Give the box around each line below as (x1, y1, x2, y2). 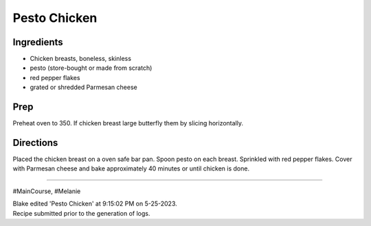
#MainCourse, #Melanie (12, 187, 81, 195)
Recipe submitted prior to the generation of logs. (12, 209, 150, 217)
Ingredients (12, 36, 63, 48)
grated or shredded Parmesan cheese (30, 83, 137, 92)
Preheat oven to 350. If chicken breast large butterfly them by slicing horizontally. (12, 119, 244, 127)
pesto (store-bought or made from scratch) (30, 64, 153, 72)
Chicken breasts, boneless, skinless (30, 55, 132, 63)
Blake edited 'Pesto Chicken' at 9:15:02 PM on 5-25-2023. (12, 199, 178, 208)
